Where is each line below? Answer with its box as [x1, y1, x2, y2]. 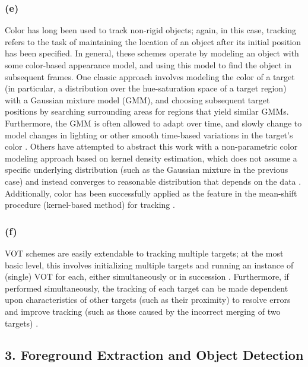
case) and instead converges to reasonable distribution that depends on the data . [5, 175, 301, 187]
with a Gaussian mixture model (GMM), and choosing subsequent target [5, 93, 270, 106]
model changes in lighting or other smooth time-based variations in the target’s [5, 128, 293, 141]
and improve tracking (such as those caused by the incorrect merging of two [5, 305, 281, 317]
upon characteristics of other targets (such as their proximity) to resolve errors [5, 293, 291, 306]
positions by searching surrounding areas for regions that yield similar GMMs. [5, 105, 289, 118]
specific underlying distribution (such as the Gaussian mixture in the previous [5, 163, 288, 176]
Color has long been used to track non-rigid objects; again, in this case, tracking [5, 24, 296, 36]
